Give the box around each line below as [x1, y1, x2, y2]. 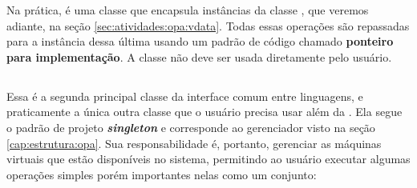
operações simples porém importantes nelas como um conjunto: [6, 166, 317, 182]
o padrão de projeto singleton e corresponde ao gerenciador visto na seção [6, 118, 375, 135]
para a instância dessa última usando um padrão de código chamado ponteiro [6, 33, 394, 50]
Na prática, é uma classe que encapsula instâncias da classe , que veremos [6, 2, 369, 18]
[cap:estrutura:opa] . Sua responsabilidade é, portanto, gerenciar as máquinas [6, 134, 382, 151]
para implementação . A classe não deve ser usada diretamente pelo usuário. [6, 48, 392, 65]
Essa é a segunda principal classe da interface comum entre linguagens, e [6, 87, 363, 104]
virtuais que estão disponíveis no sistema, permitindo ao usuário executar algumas [6, 150, 411, 167]
